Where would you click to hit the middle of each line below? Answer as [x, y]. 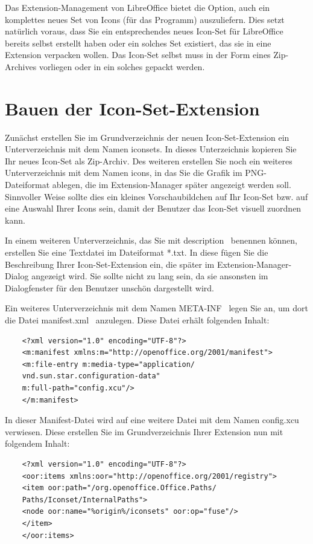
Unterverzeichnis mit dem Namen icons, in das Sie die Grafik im [124, 173]
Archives [21, 66]
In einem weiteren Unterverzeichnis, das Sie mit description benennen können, [151, 240]
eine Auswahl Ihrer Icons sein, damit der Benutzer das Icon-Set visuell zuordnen [153, 208]
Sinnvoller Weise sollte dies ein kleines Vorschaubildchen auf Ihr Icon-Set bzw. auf [156, 196]
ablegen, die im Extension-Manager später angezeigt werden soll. [172, 185]
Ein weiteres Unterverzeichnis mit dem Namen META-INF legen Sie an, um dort [156, 308]
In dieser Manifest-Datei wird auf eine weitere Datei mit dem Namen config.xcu [152, 420]
